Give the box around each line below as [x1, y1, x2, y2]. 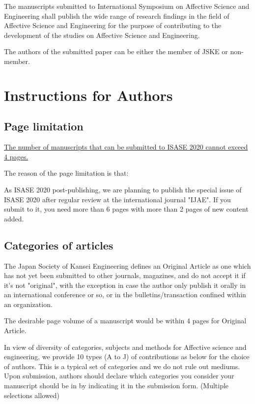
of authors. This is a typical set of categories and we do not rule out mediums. [4, 361, 240, 371]
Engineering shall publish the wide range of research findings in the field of [4, 10, 229, 21]
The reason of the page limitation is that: [4, 168, 129, 178]
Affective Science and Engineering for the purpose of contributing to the [4, 20, 222, 31]
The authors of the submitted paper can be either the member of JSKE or [4, 46, 228, 57]
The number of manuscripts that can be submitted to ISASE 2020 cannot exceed [4, 142, 248, 152]
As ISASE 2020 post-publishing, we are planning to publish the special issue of [4, 184, 242, 194]
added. [4, 213, 24, 223]
